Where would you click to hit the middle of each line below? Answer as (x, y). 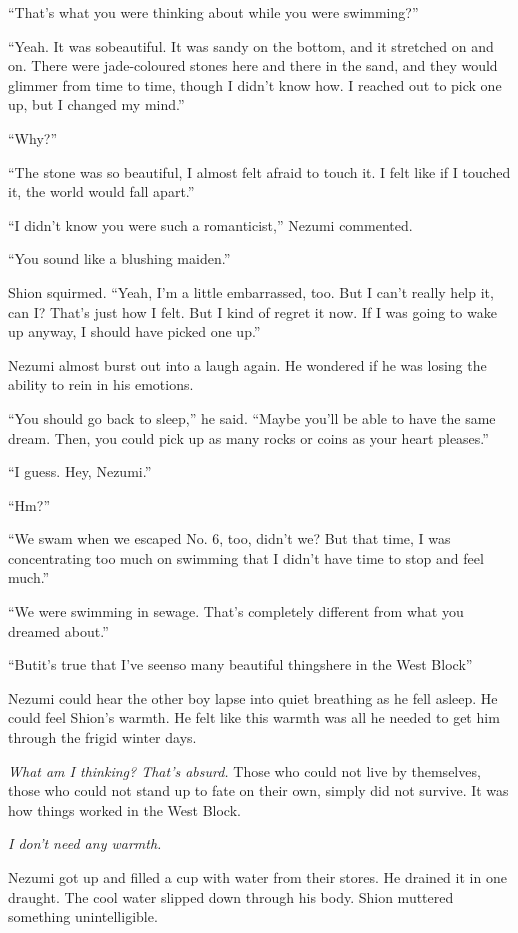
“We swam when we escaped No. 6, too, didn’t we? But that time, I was (229, 538)
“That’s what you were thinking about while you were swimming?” (213, 12)
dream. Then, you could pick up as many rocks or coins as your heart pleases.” (248, 437)
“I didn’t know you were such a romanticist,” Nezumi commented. (210, 224)
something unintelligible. (83, 916)
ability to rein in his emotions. (101, 384)
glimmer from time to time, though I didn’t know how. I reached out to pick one (255, 84)
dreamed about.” (58, 630)
